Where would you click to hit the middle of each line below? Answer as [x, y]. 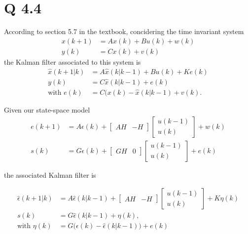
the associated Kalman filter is [50, 175]
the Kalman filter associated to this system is [72, 61]
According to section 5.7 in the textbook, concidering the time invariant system [124, 31]
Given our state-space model [47, 110]
